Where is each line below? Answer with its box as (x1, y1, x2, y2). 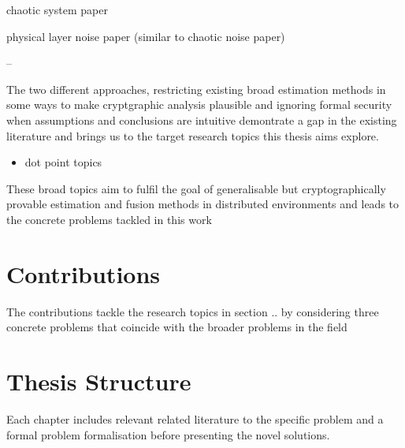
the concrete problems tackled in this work (6, 211, 212, 227)
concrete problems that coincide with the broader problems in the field (6, 319, 347, 335)
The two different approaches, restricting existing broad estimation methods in (6, 80, 386, 97)
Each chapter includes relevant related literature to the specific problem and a (6, 410, 384, 427)
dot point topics (24, 154, 102, 170)
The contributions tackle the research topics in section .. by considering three (6, 303, 379, 319)
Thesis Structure (6, 365, 191, 398)
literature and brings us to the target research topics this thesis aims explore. (6, 127, 379, 144)
